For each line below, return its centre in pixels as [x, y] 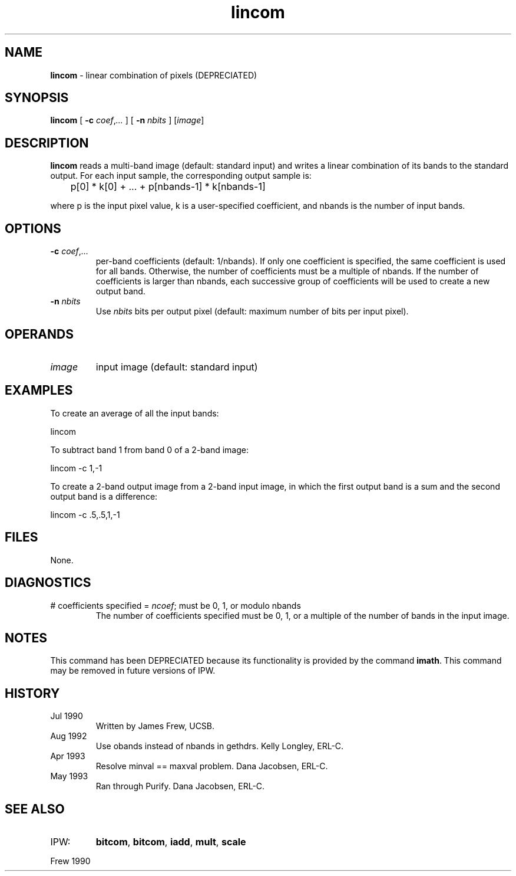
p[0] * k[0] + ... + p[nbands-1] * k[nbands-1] [168, 187]
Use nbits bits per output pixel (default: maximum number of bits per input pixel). [252, 311]
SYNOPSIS [37, 98]
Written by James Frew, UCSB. [155, 726]
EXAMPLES [39, 391]
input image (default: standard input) [177, 367]
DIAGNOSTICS [48, 583]
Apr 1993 [68, 756]
